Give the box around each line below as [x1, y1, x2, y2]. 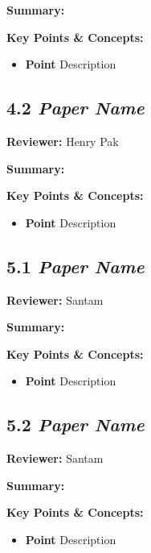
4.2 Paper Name [6, 95, 145, 120]
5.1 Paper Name [6, 253, 145, 278]
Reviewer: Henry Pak [6, 132, 119, 149]
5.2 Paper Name [6, 412, 145, 437]
